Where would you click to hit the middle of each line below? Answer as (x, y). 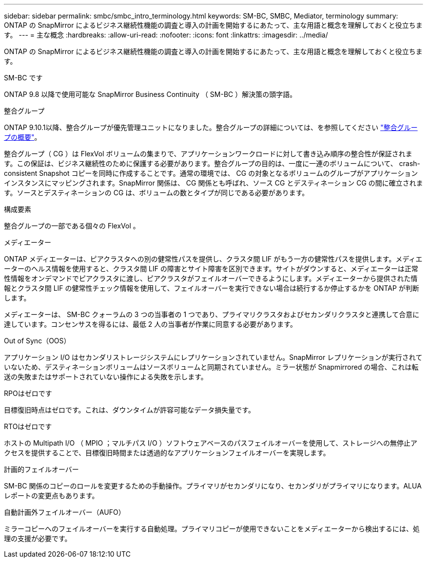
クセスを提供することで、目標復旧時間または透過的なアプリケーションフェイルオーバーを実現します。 (167, 453)
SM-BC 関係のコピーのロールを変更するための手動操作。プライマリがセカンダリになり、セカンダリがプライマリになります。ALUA (213, 486)
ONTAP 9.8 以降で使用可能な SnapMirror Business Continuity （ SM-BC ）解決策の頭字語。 (150, 94)
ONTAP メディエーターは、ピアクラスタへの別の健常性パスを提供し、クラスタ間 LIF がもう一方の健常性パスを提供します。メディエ (213, 259)
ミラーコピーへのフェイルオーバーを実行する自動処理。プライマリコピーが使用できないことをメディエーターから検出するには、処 (212, 529)
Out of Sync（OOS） (37, 341)
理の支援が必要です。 (38, 538)
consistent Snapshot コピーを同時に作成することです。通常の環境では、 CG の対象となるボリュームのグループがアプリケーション (211, 173)
